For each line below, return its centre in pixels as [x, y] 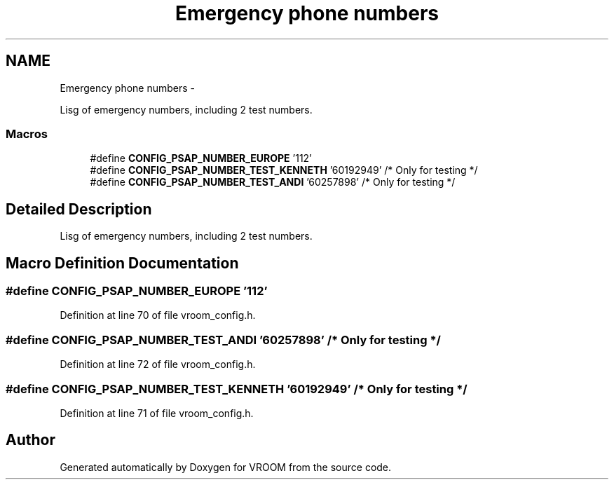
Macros [27, 134]
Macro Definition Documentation [122, 263]
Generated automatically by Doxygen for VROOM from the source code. [226, 467]
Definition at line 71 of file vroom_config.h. [157, 413]
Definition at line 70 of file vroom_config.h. [158, 315]
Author [30, 440]
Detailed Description [79, 209]
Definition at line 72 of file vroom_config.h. [158, 364]
